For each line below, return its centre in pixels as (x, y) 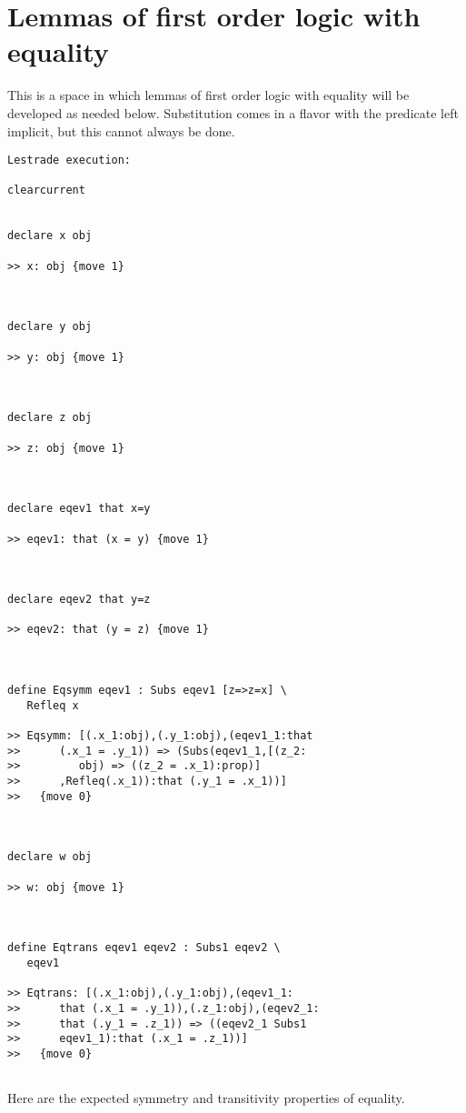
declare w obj (50, 857)
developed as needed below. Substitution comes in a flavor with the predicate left (233, 112)
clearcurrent (46, 191)
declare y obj (50, 327)
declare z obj (50, 418)
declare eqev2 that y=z (79, 600)
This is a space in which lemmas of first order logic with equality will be (208, 95)
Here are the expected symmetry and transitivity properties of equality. (206, 1098)
